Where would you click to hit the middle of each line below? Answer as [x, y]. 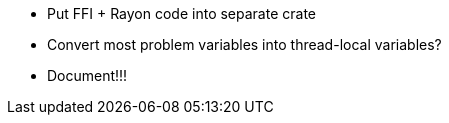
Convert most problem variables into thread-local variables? [244, 44]
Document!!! [87, 75]
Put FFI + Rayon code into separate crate [181, 13]
